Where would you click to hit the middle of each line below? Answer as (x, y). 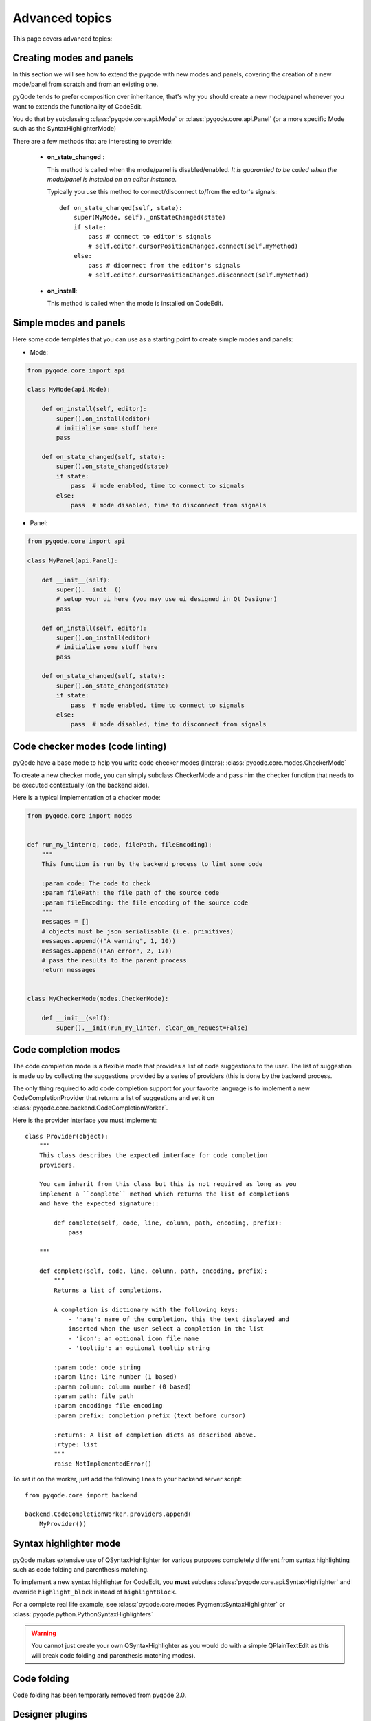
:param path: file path (94, 1396)
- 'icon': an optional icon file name (134, 1338)
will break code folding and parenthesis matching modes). (113, 1655)
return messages (69, 970)
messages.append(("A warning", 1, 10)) (109, 941)
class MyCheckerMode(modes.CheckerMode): (98, 999)
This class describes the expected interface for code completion (153, 1155)
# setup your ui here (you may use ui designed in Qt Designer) (167, 599)
